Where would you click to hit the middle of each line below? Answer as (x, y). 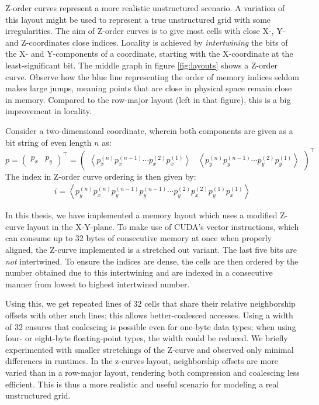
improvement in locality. (48, 111)
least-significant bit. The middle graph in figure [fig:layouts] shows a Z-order (142, 65)
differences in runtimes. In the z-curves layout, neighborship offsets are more (142, 361)
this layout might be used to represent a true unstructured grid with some (138, 19)
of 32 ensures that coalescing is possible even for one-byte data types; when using (151, 326)
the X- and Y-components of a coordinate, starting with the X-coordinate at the (149, 54)
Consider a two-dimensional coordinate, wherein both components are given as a (149, 130)
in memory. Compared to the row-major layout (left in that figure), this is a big (148, 99)
